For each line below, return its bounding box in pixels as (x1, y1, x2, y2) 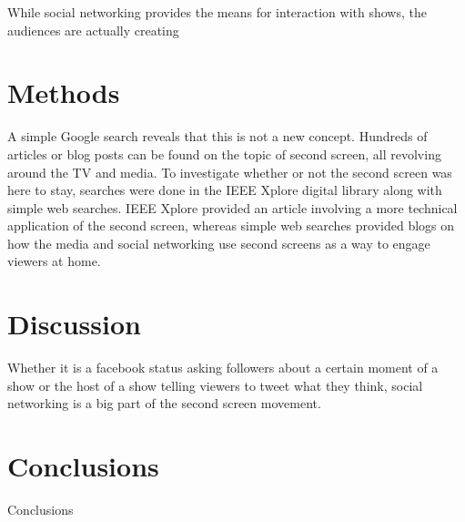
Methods (7, 74, 120, 111)
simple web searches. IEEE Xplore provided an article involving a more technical (7, 198, 458, 217)
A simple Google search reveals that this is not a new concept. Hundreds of (7, 127, 428, 146)
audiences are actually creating (7, 20, 179, 39)
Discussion (7, 305, 141, 343)
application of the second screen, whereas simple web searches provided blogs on (7, 216, 455, 235)
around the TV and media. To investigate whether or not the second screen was (7, 162, 452, 181)
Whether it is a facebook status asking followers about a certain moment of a (7, 358, 439, 377)
